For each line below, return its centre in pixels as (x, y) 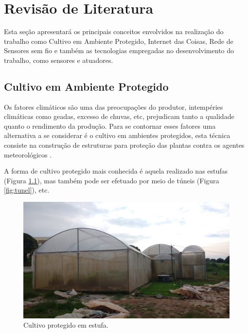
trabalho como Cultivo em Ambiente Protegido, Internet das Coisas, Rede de (119, 41)
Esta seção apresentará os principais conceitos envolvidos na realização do (114, 31)
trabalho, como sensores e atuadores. (59, 60)
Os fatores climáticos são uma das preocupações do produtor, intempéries (114, 107)
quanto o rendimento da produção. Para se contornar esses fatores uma (110, 126)
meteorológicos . (28, 154)
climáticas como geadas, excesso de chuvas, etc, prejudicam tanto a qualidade (119, 116)
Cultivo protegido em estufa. (66, 325)
